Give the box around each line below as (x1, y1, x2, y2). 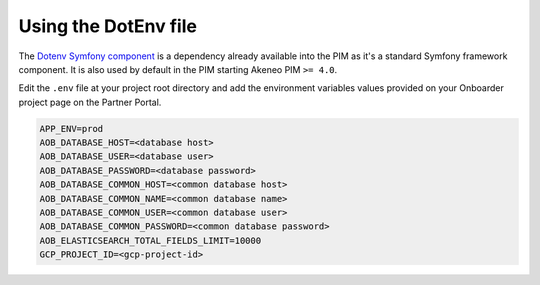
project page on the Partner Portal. (18, 96, 162, 108)
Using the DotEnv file (18, 15, 197, 37)
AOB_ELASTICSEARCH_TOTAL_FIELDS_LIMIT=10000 (39, 235, 262, 246)
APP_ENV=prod (39, 123, 104, 134)
